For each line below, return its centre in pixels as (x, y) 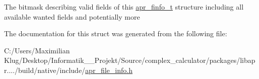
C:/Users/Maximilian (37, 50)
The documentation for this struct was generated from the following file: (116, 33)
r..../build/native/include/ (45, 70)
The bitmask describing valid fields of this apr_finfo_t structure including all (124, 7)
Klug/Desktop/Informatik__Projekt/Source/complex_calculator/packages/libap (130, 60)
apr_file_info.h (109, 70)
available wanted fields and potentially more (72, 16)
